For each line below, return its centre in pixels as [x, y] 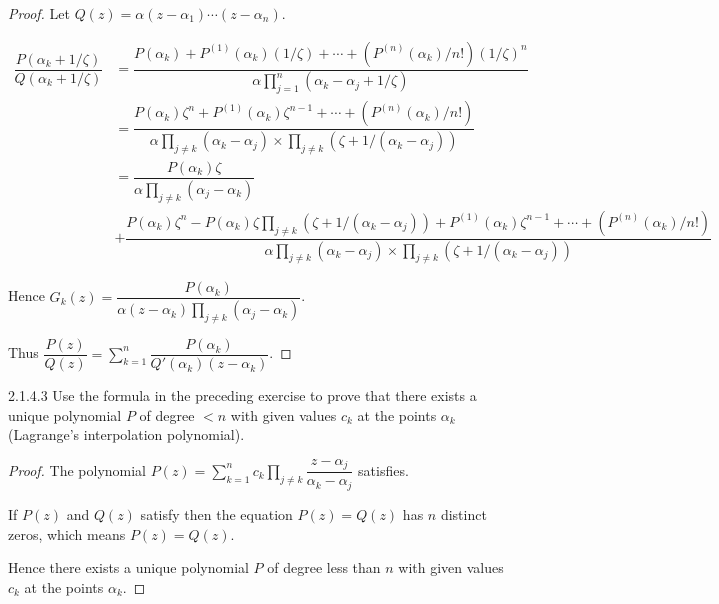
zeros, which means [67, 533]
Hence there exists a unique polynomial [128, 567]
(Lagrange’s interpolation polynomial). [126, 434]
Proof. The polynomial [77, 469]
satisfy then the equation [216, 513]
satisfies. [383, 469]
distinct [463, 513]
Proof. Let [39, 13]
